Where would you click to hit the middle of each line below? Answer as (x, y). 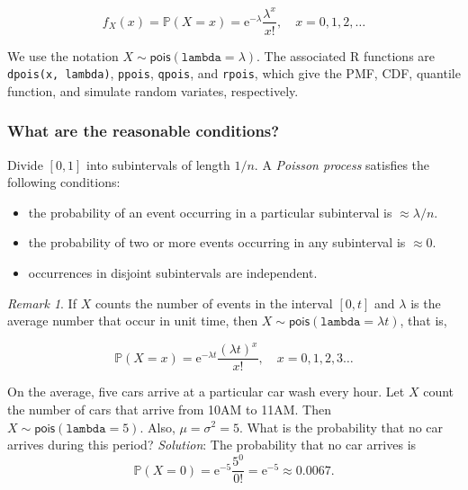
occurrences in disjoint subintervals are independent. (173, 272)
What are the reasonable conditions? (144, 131)
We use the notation (63, 55)
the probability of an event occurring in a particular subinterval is (210, 212)
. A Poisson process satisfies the (342, 164)
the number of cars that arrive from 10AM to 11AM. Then (169, 409)
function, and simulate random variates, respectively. (153, 90)
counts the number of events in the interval (214, 303)
